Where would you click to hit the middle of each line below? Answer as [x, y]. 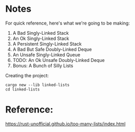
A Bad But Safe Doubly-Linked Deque [52, 49]
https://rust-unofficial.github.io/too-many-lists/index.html [65, 124]
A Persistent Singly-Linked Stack [47, 43]
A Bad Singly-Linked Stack [41, 33]
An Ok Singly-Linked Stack [41, 38]
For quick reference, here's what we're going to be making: [68, 23]
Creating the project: [27, 75]
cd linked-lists [22, 89]
